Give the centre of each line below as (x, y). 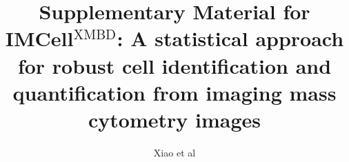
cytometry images (174, 119)
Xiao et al (174, 152)
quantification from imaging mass (174, 92)
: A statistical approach (230, 38)
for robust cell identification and (174, 65)
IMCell (39, 38)
